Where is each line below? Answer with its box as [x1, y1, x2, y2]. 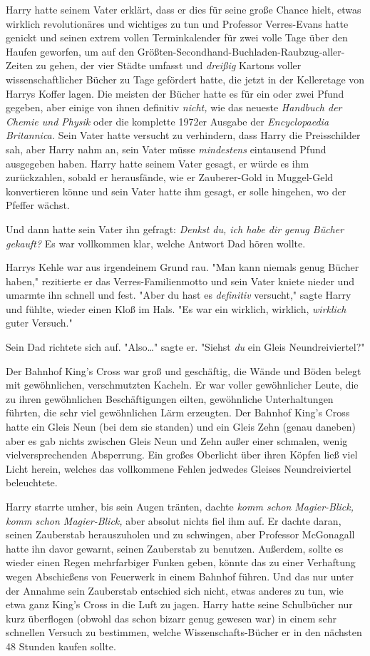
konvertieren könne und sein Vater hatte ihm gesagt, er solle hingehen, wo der [6, 183, 346, 198]
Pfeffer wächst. [6, 198, 70, 212]
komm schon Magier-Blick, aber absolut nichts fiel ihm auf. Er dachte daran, [6, 513, 341, 528]
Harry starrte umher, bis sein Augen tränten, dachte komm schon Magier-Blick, [6, 499, 354, 513]
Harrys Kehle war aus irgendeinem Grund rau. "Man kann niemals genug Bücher [6, 260, 359, 275]
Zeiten [6, 58, 34, 73]
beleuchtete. [6, 475, 58, 490]
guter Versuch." [6, 315, 73, 330]
